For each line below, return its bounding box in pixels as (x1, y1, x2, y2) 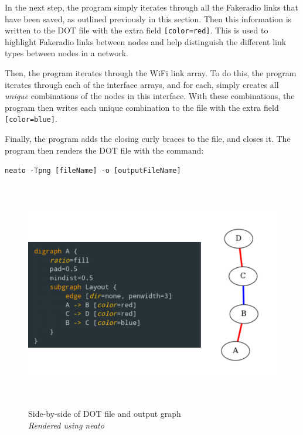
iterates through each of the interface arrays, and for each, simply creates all (5, 78, 279, 90)
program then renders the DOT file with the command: (5, 144, 204, 156)
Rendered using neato (28, 419, 104, 431)
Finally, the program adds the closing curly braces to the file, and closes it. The (5, 132, 291, 145)
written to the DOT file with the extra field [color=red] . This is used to (5, 24, 268, 36)
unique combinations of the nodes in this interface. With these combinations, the (5, 90, 295, 102)
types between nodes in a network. (5, 47, 128, 59)
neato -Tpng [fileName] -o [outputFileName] (5, 166, 181, 175)
